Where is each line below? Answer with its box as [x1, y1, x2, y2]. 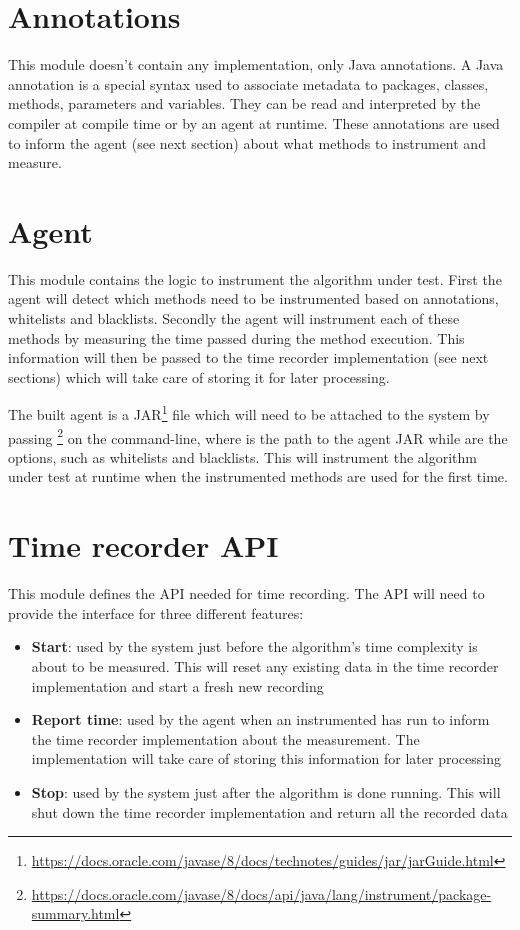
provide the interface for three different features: [8, 602, 304, 623]
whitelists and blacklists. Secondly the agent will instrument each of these [8, 308, 460, 328]
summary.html [31, 903, 120, 924]
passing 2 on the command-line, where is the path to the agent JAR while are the [8, 424, 508, 448]
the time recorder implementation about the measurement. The [31, 728, 420, 749]
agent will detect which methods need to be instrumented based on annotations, [8, 288, 499, 309]
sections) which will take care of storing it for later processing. [8, 366, 390, 387]
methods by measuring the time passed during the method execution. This [8, 327, 465, 348]
